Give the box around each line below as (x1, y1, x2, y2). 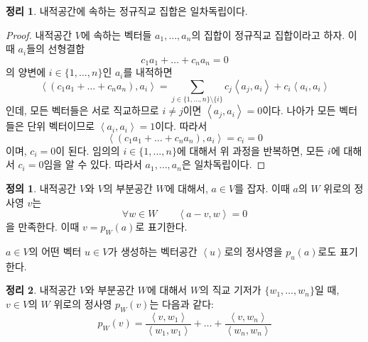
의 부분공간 (103, 180, 153, 195)
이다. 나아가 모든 (262, 103, 336, 118)
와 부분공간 (85, 282, 135, 297)
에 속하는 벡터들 (80, 27, 152, 42)
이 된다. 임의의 (55, 143, 120, 158)
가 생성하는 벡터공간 (108, 243, 197, 258)
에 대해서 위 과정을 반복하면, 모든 (176, 143, 325, 158)
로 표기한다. (135, 219, 188, 234)
